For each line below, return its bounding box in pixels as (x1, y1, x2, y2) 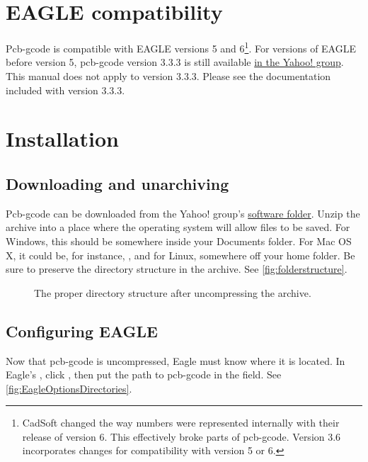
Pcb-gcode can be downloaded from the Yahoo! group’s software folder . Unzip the (6, 205, 360, 220)
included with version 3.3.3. (6, 82, 125, 97)
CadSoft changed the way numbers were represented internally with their (22, 415, 340, 430)
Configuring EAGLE (6, 320, 158, 342)
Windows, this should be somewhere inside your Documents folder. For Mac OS (6, 233, 352, 248)
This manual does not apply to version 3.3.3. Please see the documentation (6, 68, 331, 83)
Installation (6, 124, 119, 153)
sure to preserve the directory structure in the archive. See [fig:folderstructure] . (6, 261, 347, 276)
